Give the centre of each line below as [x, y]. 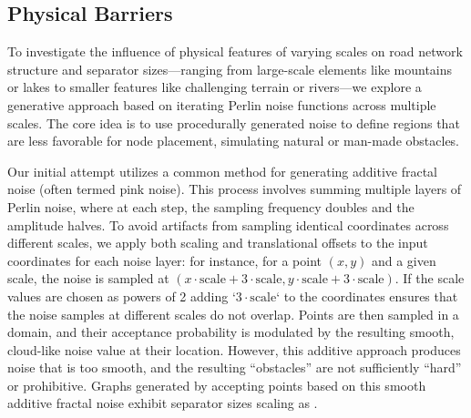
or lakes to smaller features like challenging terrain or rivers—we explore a [215, 87]
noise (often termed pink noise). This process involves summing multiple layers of [235, 189]
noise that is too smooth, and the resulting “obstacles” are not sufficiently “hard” [235, 367]
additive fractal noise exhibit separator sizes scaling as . [163, 403]
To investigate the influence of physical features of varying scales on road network [235, 51]
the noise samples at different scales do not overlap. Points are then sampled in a [233, 314]
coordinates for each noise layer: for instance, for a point [164, 260]
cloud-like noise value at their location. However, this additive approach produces [234, 349]
